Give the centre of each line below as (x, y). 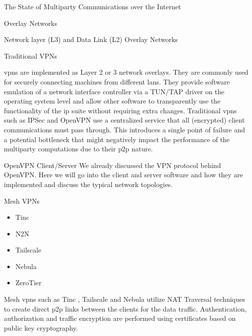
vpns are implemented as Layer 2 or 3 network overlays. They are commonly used (126, 72)
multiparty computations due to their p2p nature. (78, 149)
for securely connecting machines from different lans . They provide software (117, 81)
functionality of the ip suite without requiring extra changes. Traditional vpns (120, 110)
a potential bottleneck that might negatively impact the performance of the (117, 139)
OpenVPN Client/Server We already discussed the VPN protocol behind (113, 165)
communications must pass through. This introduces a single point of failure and (125, 129)
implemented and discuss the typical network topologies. (88, 184)
